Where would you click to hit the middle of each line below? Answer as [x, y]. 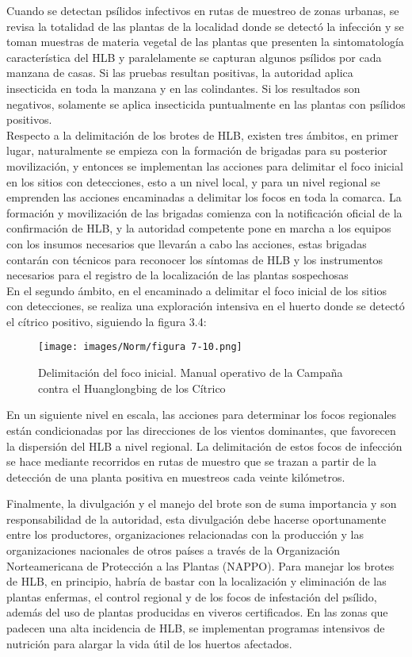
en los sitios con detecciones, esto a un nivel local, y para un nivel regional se [193, 181]
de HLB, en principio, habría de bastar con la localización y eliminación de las [196, 581]
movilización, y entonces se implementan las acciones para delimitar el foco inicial [205, 165]
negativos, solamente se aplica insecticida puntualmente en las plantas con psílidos [206, 104]
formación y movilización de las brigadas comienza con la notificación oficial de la [204, 212]
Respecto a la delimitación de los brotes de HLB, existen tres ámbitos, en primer [202, 134]
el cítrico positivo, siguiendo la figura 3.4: [107, 321]
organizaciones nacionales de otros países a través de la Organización [173, 550]
